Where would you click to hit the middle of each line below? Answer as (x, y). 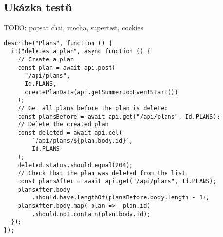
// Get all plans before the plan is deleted (93, 109)
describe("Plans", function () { (58, 43)
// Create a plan (46, 60)
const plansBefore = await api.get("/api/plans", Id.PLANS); (119, 116)
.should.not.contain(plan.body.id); (91, 214)
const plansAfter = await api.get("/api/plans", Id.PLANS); (117, 181)
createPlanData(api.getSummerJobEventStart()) (101, 92)
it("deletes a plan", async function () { (81, 51)
